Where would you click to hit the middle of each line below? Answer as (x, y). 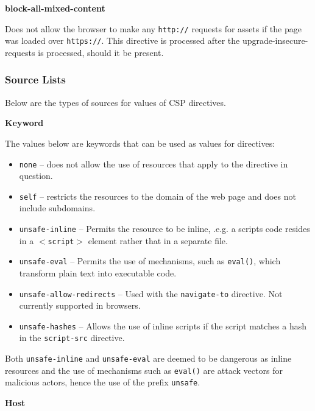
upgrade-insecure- (275, 40)
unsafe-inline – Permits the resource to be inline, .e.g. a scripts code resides (165, 228)
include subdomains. (57, 208)
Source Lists (36, 79)
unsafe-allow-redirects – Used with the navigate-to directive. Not (151, 293)
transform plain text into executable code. (98, 272)
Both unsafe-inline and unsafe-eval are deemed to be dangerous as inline (148, 358)
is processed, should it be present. (101, 52)
